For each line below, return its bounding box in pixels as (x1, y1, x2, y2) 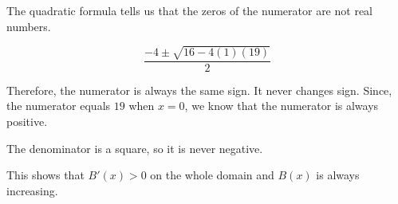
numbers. (6, 18, 51, 34)
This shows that (6, 167, 85, 183)
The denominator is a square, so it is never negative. (6, 139, 263, 156)
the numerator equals (6, 97, 111, 114)
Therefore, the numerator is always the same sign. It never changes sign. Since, (6, 81, 392, 98)
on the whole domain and (150, 167, 274, 183)
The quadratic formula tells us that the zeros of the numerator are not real (6, 2, 372, 18)
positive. (6, 112, 48, 129)
